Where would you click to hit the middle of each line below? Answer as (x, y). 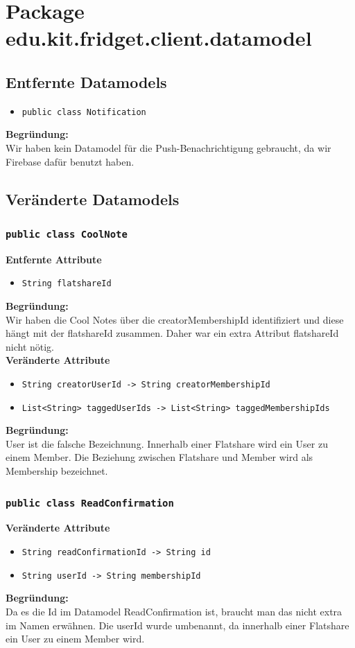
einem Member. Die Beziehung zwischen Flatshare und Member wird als (159, 457)
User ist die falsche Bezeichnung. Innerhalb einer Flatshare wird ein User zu (167, 443)
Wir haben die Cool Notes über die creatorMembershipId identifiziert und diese (175, 319)
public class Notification (84, 112)
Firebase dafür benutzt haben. (70, 161)
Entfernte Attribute (54, 259)
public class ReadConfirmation (90, 503)
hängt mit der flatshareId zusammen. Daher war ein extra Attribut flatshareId (172, 333)
